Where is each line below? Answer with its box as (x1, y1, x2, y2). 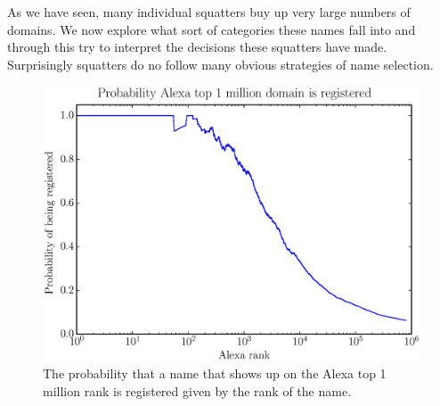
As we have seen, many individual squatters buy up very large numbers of (7, 3, 411, 21)
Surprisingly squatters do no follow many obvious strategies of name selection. (7, 54, 434, 73)
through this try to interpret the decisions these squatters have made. (7, 37, 387, 56)
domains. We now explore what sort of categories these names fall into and (7, 20, 416, 38)
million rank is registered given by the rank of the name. (43, 381, 352, 400)
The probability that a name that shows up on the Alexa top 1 (43, 364, 387, 383)
